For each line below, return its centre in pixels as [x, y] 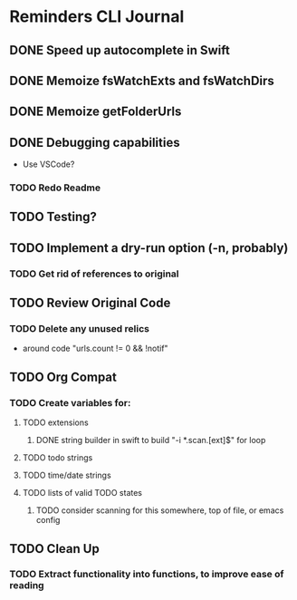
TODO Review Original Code [90, 303]
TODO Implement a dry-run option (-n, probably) [149, 248]
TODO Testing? [53, 217]
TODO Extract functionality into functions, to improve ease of [147, 575]
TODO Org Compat [63, 377]
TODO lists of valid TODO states [82, 493]
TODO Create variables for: [70, 402]
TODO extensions [55, 422]
